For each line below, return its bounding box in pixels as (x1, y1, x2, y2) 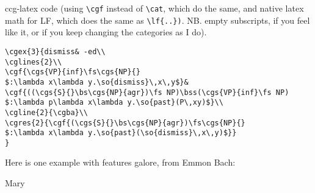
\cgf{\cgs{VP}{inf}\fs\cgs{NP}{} (5, 68, 140, 77)
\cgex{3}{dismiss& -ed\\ (5, 47, 106, 56)
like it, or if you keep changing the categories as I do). (5, 26, 207, 38)
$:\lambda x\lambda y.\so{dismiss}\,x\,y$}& (5, 77, 189, 86)
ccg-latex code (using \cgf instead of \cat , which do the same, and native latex (5, 2, 304, 14)
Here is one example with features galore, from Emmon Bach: (5, 156, 236, 169)
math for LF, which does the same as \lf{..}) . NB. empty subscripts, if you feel (5, 13, 310, 26)
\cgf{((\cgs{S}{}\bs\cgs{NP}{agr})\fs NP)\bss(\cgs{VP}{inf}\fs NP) (5, 88, 289, 97)
